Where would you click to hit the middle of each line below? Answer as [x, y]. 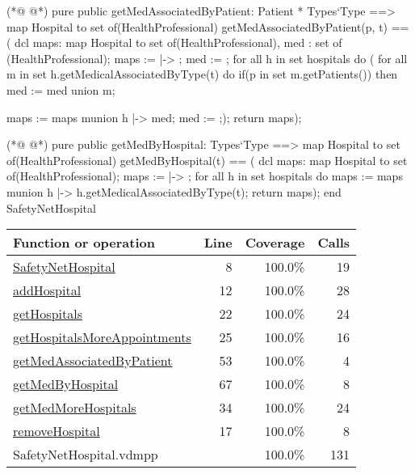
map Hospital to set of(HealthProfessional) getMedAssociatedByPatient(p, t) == [208, 26]
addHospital [47, 290]
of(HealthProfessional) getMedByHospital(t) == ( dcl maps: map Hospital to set [207, 160]
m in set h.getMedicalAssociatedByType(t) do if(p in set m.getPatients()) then [202, 74]
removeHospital [57, 431]
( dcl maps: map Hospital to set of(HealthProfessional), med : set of [174, 42]
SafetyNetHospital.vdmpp [86, 455]
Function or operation [84, 243]
